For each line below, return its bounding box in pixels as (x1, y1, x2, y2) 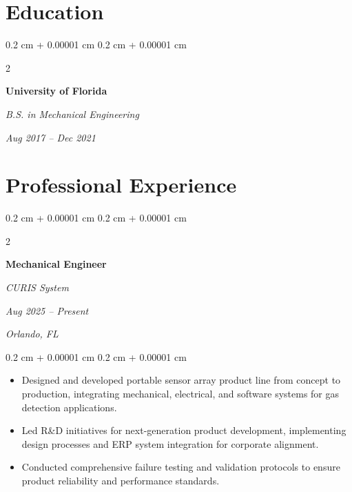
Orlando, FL (6, 326, 59, 341)
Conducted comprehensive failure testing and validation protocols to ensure (21, 460, 340, 474)
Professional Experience (6, 170, 237, 199)
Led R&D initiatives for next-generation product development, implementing (21, 423, 346, 437)
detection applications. (21, 400, 117, 414)
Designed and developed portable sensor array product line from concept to (21, 373, 341, 387)
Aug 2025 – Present (6, 303, 89, 317)
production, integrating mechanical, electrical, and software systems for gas (21, 386, 340, 400)
